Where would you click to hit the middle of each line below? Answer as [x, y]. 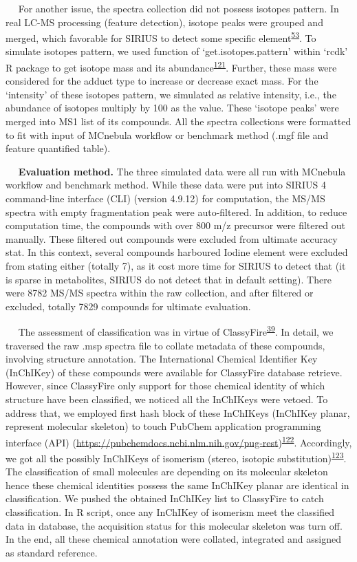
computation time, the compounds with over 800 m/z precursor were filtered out [175, 225]
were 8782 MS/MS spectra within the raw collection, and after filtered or [160, 293]
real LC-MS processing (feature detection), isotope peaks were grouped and [164, 22]
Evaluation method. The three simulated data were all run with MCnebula [182, 171]
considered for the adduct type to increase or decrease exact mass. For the [162, 81]
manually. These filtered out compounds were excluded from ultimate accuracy [172, 238]
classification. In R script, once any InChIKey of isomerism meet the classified [170, 512]
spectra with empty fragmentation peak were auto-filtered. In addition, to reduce [176, 212]
